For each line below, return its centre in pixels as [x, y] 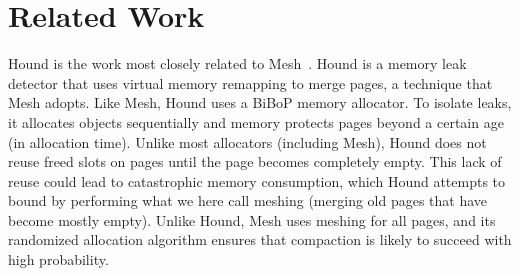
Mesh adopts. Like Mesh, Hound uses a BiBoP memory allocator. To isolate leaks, [260, 102]
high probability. [58, 259]
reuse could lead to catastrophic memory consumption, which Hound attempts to [257, 180]
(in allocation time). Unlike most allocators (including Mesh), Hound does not [247, 141]
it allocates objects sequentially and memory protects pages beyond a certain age [256, 121]
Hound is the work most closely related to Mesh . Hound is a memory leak [237, 63]
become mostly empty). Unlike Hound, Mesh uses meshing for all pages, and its [252, 219]
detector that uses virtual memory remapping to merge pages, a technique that [250, 82]
